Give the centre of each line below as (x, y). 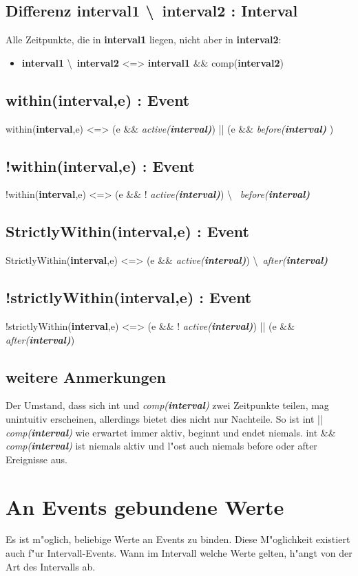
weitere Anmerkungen (86, 376)
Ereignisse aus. (36, 459)
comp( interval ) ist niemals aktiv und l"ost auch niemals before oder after (161, 446)
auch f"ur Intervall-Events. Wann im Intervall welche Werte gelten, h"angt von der (179, 553)
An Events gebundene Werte (145, 506)
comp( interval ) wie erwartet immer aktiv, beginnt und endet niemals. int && (171, 432)
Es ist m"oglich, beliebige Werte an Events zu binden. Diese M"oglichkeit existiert (178, 539)
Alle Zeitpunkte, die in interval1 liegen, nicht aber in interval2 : (144, 40)
